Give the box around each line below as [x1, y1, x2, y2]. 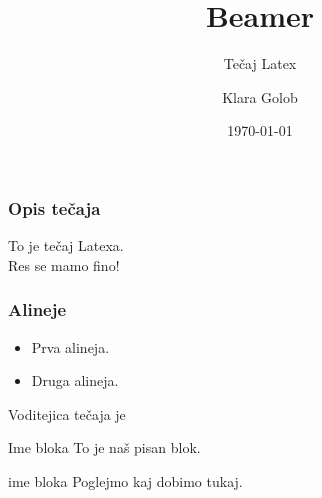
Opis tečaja [8, 195, 101, 220]
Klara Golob [222, 86, 298, 107]
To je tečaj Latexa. [8, 235, 124, 256]
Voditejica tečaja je [8, 403, 126, 424]
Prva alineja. [31, 336, 110, 357]
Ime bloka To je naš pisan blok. [8, 437, 201, 458]
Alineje [8, 297, 67, 322]
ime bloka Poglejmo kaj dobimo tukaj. [8, 470, 243, 491]
